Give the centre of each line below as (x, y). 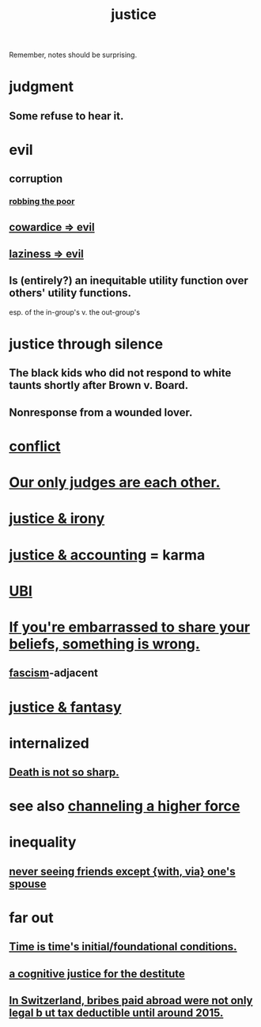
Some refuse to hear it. (66, 116)
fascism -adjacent (53, 673)
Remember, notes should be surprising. (73, 55)
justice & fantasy (65, 707)
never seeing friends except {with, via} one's (122, 871)
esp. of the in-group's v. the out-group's (75, 312)
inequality (43, 842)
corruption (36, 179)
